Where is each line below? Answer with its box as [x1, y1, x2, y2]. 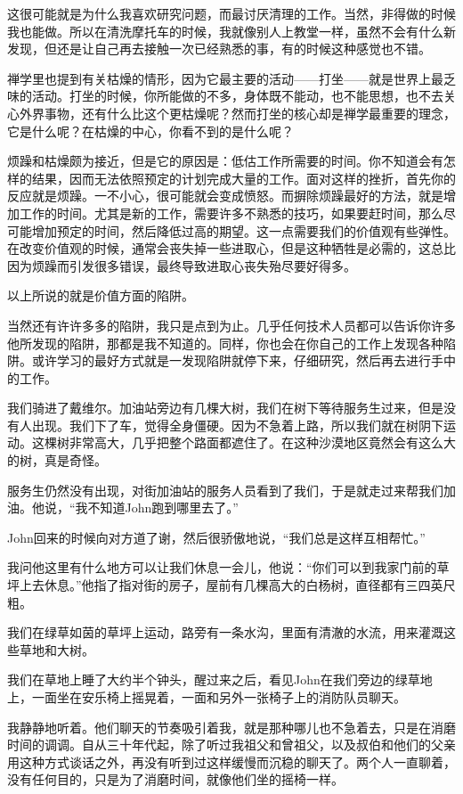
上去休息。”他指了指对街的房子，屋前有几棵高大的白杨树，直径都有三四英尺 [19, 576, 456, 594]
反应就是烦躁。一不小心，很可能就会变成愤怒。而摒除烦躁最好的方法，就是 [7, 186, 443, 205]
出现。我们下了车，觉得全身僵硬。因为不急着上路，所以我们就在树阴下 [31, 415, 443, 434]
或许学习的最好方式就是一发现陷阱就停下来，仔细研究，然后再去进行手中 [31, 351, 456, 370]
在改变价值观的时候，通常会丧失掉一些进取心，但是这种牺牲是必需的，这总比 [7, 239, 456, 258]
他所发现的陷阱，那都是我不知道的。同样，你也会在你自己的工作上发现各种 [7, 333, 443, 352]
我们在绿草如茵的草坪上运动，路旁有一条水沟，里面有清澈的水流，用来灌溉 [7, 623, 443, 642]
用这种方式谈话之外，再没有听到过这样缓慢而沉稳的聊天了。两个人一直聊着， [7, 752, 456, 771]
